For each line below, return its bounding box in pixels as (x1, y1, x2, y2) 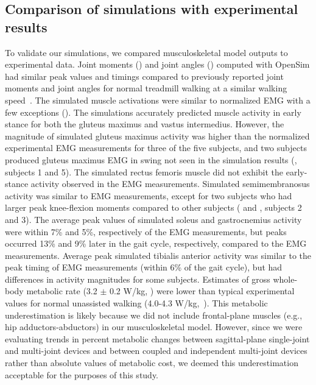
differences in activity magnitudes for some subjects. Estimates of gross (5, 272, 270, 285)
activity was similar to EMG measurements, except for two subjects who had (5, 189, 292, 202)
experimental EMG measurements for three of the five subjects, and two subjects (5, 141, 307, 154)
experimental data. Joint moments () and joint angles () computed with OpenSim (5, 58, 310, 71)
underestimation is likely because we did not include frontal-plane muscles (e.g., (5, 308, 303, 321)
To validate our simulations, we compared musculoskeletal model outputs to (5, 46, 288, 58)
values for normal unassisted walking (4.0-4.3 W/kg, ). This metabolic (5, 297, 268, 309)
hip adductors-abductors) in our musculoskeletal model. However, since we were (5, 320, 303, 333)
